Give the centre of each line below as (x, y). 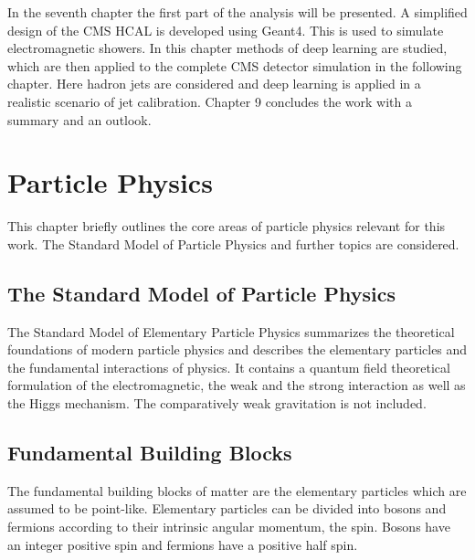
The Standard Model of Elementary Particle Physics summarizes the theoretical (231, 331)
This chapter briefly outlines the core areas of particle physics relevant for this (227, 226)
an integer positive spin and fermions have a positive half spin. (183, 544)
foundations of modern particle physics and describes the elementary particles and (237, 349)
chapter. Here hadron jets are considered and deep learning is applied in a (214, 84)
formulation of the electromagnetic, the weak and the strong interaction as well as (237, 385)
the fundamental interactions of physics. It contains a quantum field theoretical (229, 367)
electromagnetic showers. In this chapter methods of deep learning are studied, (227, 48)
